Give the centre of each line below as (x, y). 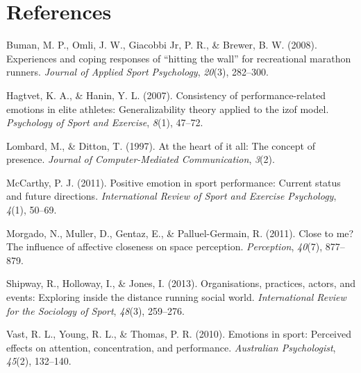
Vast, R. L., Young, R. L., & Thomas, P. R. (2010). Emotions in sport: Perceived (179, 334)
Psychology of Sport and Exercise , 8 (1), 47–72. (105, 122)
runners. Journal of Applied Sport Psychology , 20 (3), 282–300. (137, 72)
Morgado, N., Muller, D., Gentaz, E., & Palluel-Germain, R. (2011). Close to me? (180, 233)
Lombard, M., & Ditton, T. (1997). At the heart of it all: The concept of (161, 145)
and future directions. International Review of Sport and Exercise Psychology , (171, 196)
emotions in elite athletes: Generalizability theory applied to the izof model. (168, 109)
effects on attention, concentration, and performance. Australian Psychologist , (171, 347)
